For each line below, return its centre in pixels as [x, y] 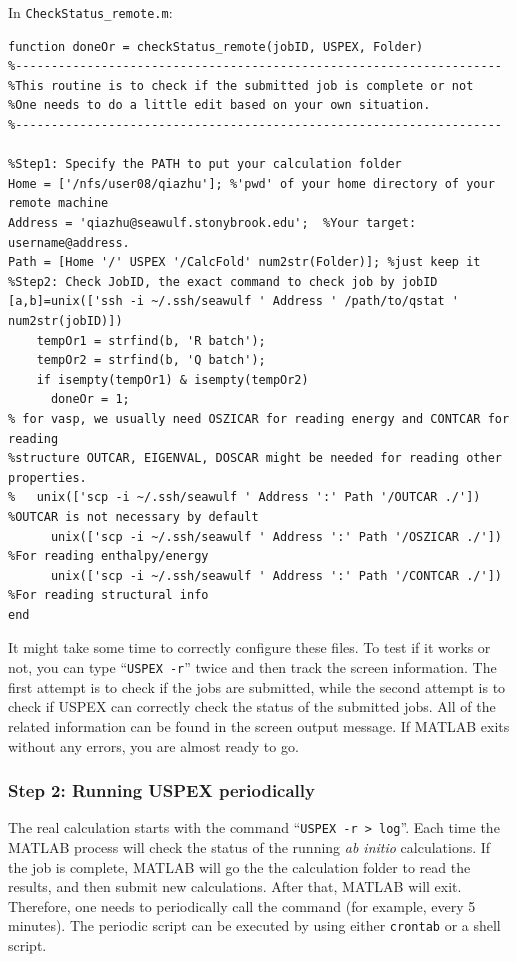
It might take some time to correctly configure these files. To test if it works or [249, 647]
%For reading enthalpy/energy [108, 556]
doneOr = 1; [90, 399]
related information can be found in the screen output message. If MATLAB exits [259, 725]
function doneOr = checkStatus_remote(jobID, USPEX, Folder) [216, 46]
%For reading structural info [108, 595]
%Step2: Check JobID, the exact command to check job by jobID [223, 281]
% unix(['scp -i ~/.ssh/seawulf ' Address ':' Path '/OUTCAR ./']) [244, 497]
